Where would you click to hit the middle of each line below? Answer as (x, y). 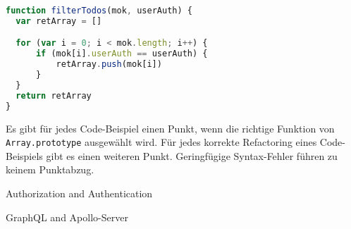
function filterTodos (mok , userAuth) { (99, 11)
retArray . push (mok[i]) (109, 64)
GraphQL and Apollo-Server (67, 217)
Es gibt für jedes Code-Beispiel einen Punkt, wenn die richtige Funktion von (170, 128)
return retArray (54, 95)
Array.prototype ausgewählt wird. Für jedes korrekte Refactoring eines (161, 142)
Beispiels (24, 155)
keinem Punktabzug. (50, 169)
